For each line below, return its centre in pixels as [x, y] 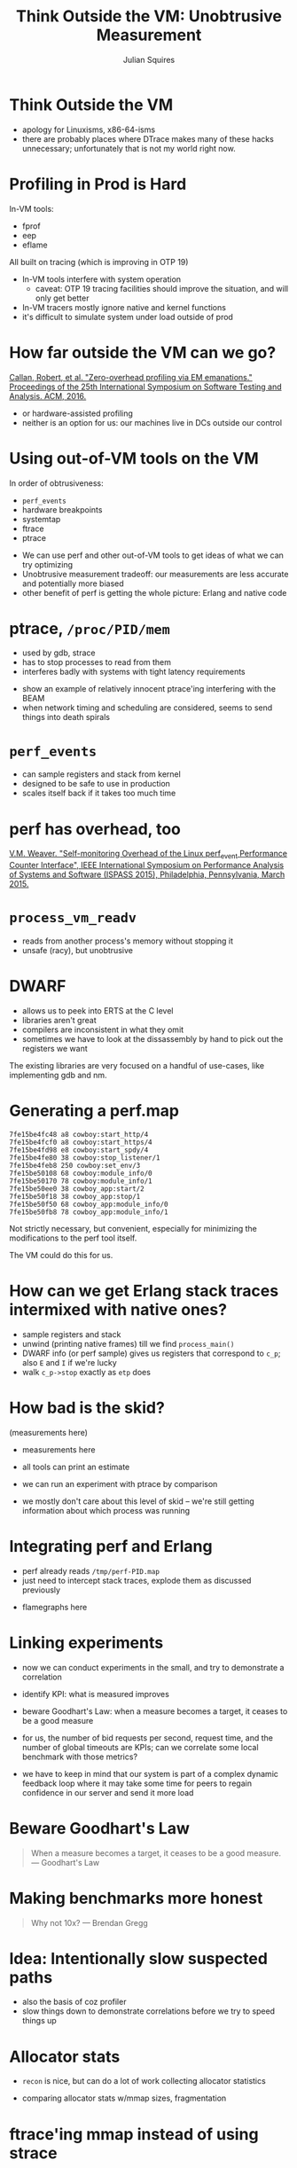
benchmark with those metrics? [80, 1757]
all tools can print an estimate [76, 1467]
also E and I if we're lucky [69, 1362]
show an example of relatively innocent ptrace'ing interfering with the [149, 689]
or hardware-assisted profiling [77, 413]
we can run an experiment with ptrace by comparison [120, 1483]
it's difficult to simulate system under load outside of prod [127, 317]
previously [41, 1590]
